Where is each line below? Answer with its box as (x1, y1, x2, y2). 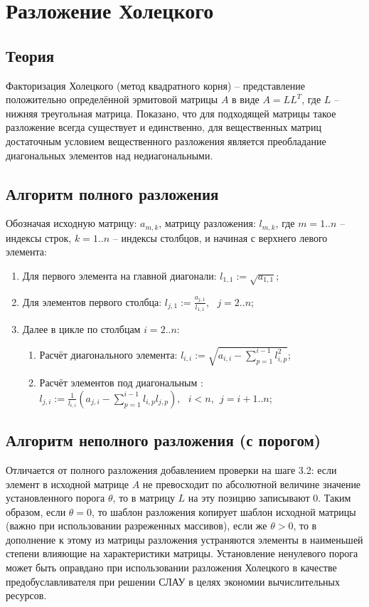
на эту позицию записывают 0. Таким (188, 490, 351, 505)
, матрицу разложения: (159, 216, 256, 231)
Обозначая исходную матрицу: (6, 216, 137, 231)
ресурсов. (6, 588, 47, 603)
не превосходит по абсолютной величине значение (142, 476, 361, 491)
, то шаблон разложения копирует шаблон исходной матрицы (92, 504, 356, 519)
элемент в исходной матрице (6, 476, 129, 491)
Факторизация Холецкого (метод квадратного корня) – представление (6, 78, 305, 93)
